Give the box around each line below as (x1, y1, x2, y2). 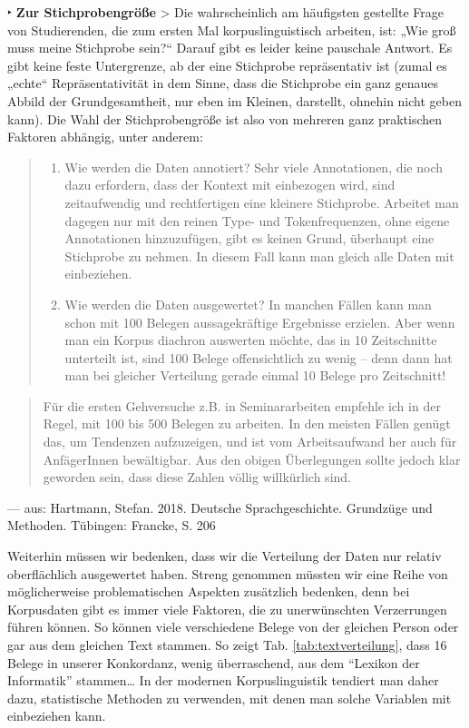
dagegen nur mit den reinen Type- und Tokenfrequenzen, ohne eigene (64, 211, 450, 230)
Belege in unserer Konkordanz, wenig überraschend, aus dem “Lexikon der (7, 653, 420, 672)
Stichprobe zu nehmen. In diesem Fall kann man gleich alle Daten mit (64, 246, 454, 265)
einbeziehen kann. (7, 706, 106, 725)
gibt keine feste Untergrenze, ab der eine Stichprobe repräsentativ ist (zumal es (7, 55, 447, 74)
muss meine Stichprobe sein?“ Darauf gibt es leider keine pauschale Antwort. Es (7, 38, 453, 57)
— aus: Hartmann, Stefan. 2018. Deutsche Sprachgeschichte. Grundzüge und (7, 497, 433, 516)
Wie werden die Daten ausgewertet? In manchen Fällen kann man (64, 294, 432, 313)
